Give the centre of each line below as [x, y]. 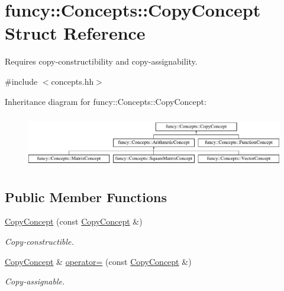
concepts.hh [72, 81]
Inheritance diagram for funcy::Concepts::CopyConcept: [106, 101]
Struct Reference [75, 33]
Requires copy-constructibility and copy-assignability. [101, 61]
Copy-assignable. [35, 281]
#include [21, 81]
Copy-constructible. [39, 242]
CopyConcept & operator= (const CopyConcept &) [98, 261]
